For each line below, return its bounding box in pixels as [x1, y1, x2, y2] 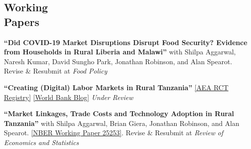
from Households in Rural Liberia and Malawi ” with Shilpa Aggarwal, [4, 47, 236, 57]
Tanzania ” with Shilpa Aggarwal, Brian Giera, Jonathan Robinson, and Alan [4, 118, 239, 128]
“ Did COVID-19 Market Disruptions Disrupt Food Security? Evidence [4, 37, 248, 47]
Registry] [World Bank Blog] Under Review [4, 92, 134, 102]
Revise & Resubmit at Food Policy [4, 66, 108, 76]
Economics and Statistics [4, 137, 79, 147]
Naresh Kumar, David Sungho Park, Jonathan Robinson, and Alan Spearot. [4, 56, 232, 66]
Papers [4, 14, 40, 29]
